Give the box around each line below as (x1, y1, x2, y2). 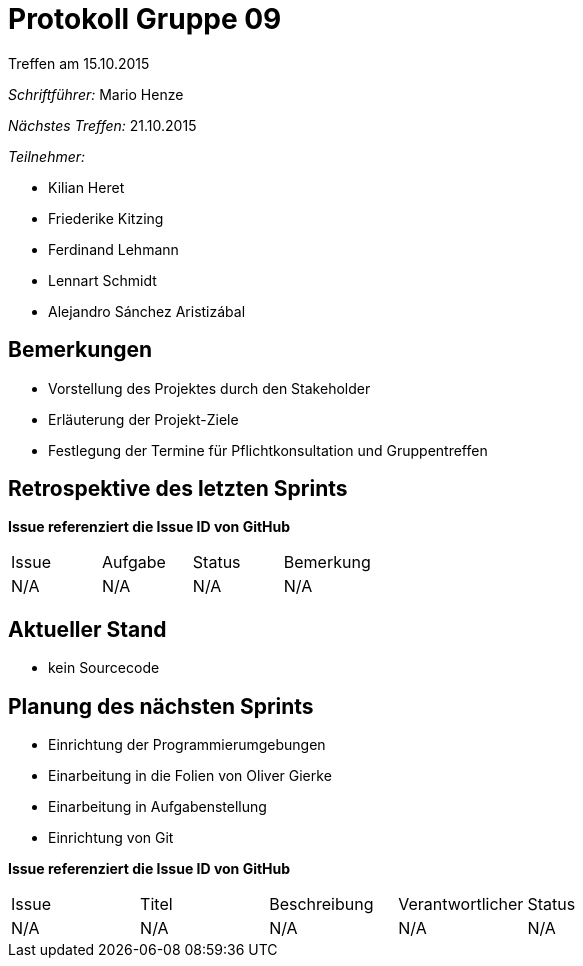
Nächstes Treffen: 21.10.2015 (8, 116, 197, 134)
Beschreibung (269, 894, 374, 915)
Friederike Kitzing (48, 209, 164, 227)
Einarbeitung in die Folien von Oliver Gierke (48, 767, 332, 785)
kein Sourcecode (48, 659, 160, 677)
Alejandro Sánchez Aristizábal (48, 302, 246, 320)
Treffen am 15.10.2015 (8, 54, 150, 72)
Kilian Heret (48, 178, 125, 196)
